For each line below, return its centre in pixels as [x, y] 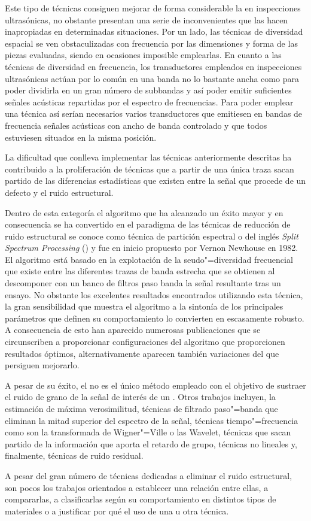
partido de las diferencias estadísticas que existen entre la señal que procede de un [155, 181]
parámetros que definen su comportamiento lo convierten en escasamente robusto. [155, 318]
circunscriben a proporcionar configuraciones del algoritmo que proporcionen [145, 342]
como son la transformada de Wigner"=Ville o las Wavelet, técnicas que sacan [148, 432]
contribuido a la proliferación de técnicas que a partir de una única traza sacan [150, 169]
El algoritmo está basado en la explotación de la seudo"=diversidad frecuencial [149, 259]
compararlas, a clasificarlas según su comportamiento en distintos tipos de [141, 499]
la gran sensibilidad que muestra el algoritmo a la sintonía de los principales [144, 306]
